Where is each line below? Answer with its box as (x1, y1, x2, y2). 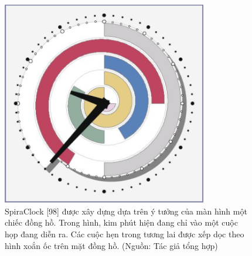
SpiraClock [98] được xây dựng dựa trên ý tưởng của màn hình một (5, 205, 247, 217)
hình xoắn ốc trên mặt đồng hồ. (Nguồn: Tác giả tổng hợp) (5, 239, 218, 251)
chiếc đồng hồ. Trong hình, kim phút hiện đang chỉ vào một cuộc (5, 216, 238, 229)
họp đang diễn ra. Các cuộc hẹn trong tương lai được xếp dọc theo (5, 227, 244, 240)
